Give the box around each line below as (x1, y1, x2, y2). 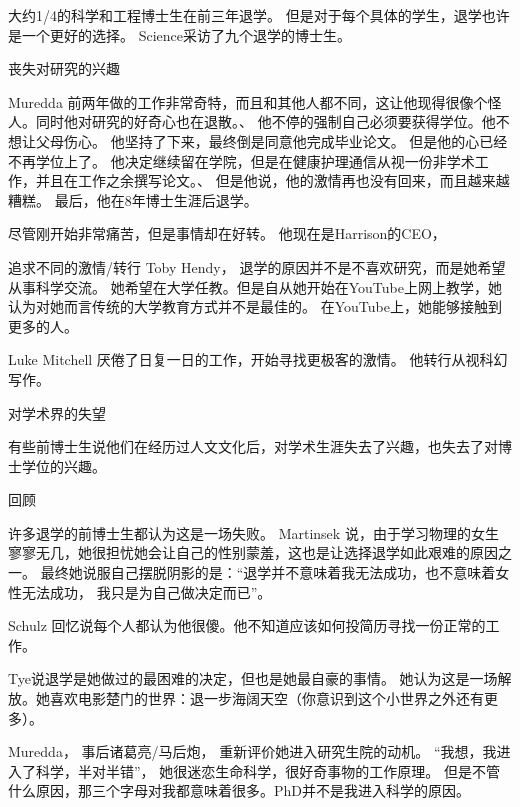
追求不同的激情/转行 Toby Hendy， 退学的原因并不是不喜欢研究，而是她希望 (8, 256, 506, 277)
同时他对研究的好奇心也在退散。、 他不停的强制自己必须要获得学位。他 (35, 111, 496, 132)
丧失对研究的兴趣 (8, 58, 120, 79)
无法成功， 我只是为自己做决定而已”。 (21, 581, 272, 602)
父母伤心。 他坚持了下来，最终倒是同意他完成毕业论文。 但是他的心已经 (35, 130, 508, 151)
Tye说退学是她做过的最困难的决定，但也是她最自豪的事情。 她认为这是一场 (8, 668, 498, 689)
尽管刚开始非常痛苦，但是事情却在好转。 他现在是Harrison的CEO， (8, 223, 446, 244)
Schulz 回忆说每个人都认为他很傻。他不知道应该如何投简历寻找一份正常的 (8, 615, 486, 636)
